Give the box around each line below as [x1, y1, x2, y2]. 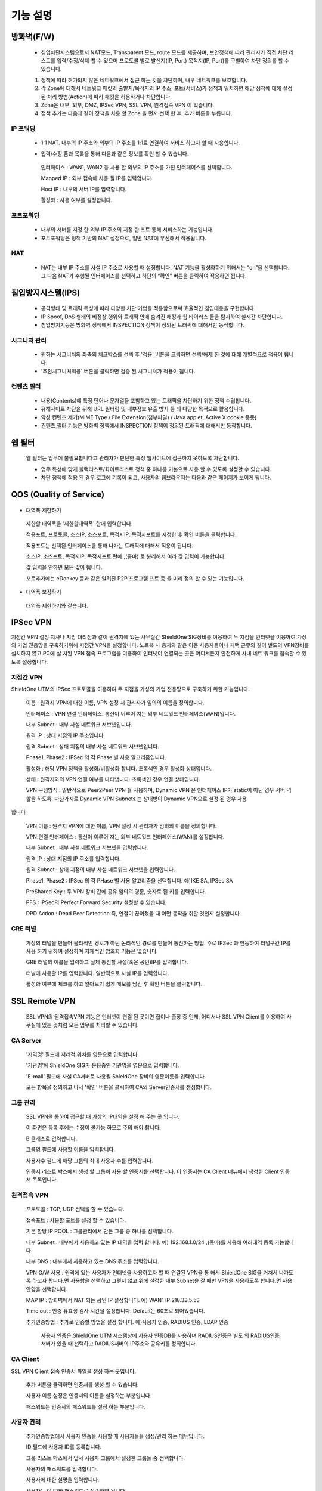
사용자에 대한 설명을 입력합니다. [26, 1476, 100, 1483]
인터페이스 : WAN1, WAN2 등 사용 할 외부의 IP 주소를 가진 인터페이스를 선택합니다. [41, 164, 233, 171]
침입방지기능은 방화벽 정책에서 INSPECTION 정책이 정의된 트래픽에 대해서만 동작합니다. [41, 321, 244, 329]
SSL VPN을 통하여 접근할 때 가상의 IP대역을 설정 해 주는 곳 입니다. [26, 1113, 180, 1121]
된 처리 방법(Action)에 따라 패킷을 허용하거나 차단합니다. [41, 93, 172, 100]
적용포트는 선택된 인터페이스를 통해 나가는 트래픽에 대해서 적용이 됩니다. [26, 542, 193, 549]
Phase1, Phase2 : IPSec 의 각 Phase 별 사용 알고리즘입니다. [26, 754, 166, 761]
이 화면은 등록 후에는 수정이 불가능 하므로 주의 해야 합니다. [26, 1124, 161, 1131]
